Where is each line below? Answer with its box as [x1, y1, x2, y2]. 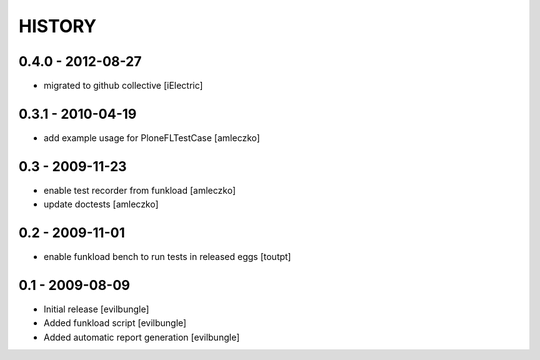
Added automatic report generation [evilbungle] [43, 331, 240, 343]
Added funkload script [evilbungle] [43, 317, 187, 329]
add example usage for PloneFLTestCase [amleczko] [43, 131, 260, 144]
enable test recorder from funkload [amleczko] [43, 184, 236, 196]
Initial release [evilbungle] [43, 303, 150, 315]
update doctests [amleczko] [43, 198, 159, 210]
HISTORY [18, 15, 97, 37]
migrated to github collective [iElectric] [43, 80, 204, 92]
